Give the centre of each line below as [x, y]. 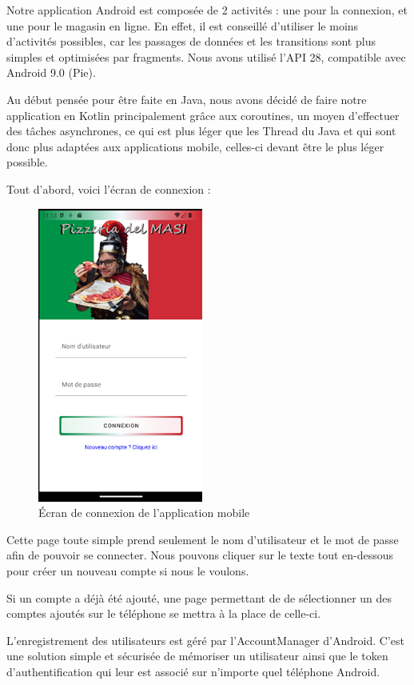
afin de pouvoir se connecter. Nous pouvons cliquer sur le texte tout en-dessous [200, 555]
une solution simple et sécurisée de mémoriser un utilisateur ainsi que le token [197, 656]
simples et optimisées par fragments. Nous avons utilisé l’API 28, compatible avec [206, 56]
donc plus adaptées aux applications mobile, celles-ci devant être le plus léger [195, 146]
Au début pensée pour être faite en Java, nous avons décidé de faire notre [187, 99]
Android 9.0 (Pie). [51, 72]
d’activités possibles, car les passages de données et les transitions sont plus [191, 41]
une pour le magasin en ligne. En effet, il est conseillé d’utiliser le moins [183, 25]
